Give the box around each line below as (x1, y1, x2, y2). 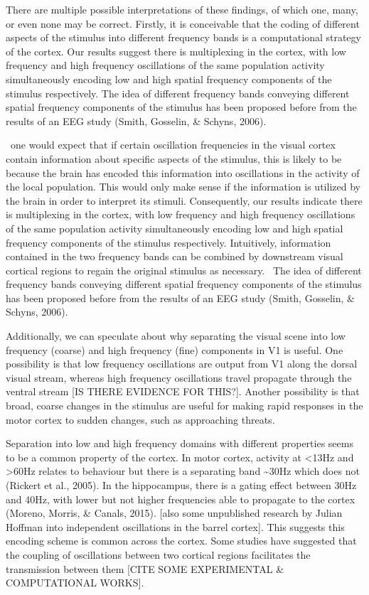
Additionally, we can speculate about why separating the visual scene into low (6, 328, 346, 343)
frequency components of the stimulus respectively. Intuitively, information (6, 235, 331, 250)
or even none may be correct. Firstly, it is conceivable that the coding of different (6, 16, 360, 31)
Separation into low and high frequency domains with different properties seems (6, 436, 353, 451)
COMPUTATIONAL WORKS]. (6, 575, 144, 590)
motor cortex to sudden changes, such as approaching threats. (6, 412, 275, 427)
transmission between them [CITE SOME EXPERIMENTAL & (6, 561, 284, 576)
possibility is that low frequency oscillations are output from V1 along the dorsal (6, 356, 358, 371)
